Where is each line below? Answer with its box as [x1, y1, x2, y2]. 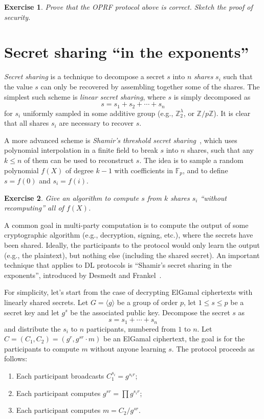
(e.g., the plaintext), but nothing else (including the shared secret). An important [4, 249, 260, 260]
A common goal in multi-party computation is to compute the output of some [4, 219, 249, 230]
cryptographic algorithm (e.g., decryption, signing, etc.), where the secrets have [4, 229, 253, 240]
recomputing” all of [4, 202, 64, 213]
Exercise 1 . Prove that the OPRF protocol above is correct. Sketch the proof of [4, 2, 253, 12]
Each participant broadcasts [16, 370, 104, 381]
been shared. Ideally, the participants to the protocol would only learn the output [4, 239, 260, 250]
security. [4, 11, 31, 22]
